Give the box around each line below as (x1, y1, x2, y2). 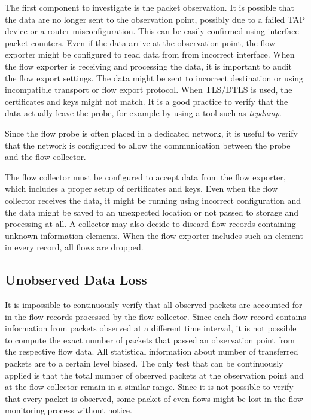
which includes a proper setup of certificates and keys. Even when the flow (5, 182, 278, 195)
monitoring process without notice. (5, 404, 132, 416)
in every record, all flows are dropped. (5, 241, 144, 253)
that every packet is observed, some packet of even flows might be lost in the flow (5, 392, 303, 404)
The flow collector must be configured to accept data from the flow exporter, (5, 170, 286, 183)
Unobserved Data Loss (5, 270, 147, 289)
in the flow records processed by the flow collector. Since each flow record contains (5, 310, 306, 322)
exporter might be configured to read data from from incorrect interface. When (5, 48, 295, 61)
